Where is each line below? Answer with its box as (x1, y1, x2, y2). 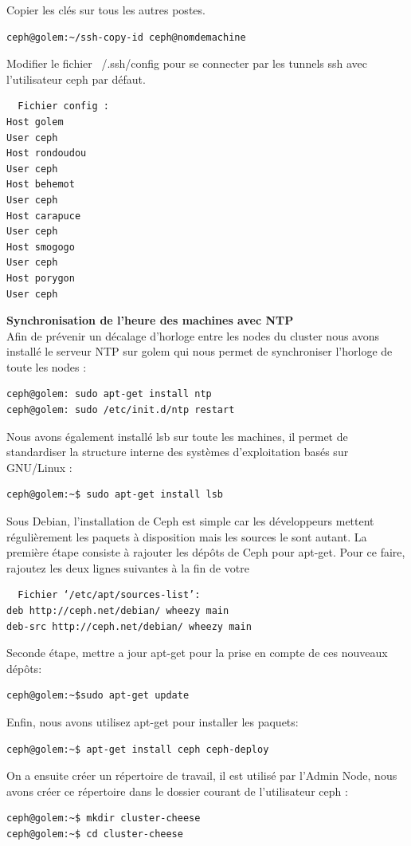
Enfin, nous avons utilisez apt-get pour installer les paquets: (6, 713, 299, 730)
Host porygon (6, 272, 75, 284)
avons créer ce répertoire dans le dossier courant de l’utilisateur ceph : (6, 782, 348, 799)
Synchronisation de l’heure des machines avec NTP (6, 312, 294, 329)
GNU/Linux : (6, 458, 72, 475)
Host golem (6, 116, 64, 128)
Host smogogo (6, 241, 75, 253)
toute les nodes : (6, 358, 87, 375)
